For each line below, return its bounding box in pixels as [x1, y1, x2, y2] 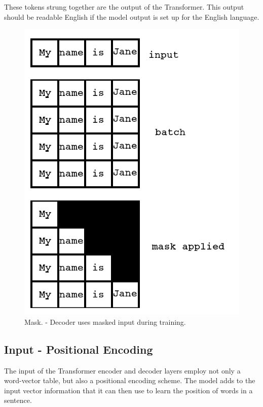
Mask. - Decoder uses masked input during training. [24, 316, 186, 327]
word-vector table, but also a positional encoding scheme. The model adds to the [4, 375, 255, 386]
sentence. [4, 395, 32, 405]
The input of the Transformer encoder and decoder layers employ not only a [4, 365, 241, 376]
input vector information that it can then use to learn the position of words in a [4, 385, 253, 395]
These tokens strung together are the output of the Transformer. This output [4, 2, 244, 12]
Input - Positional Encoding [4, 341, 153, 357]
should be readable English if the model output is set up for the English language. [4, 11, 259, 22]
